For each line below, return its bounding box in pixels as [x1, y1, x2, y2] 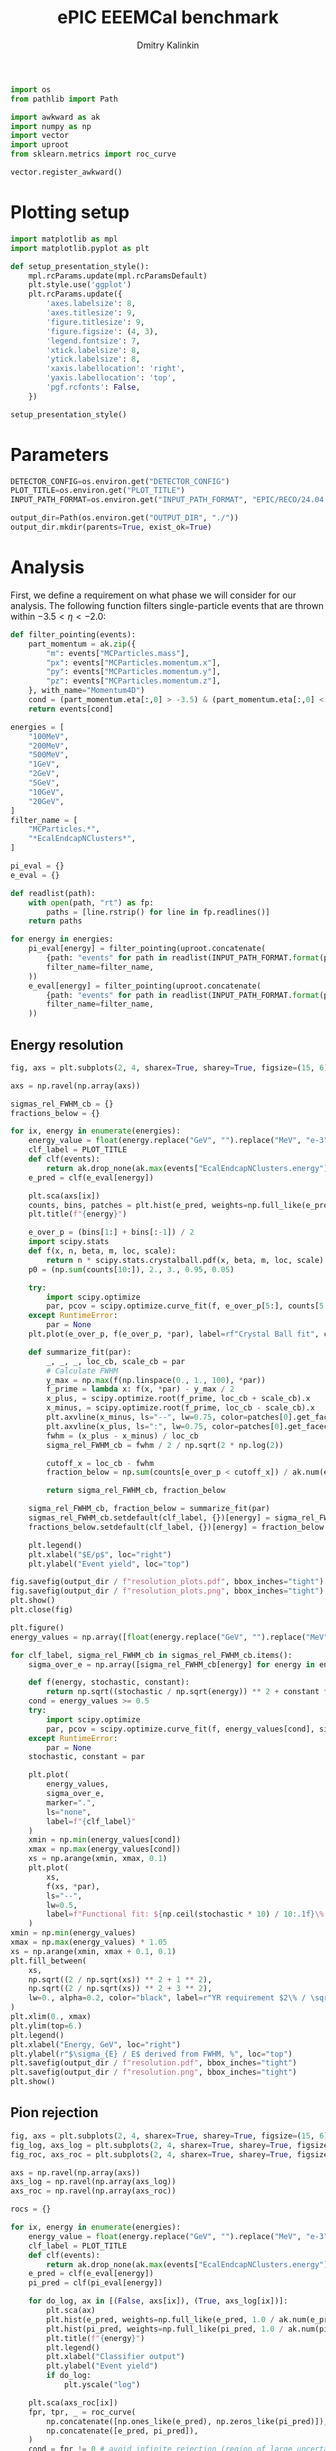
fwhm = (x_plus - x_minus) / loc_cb [46, 1431, 199, 1441]
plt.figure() [10, 1622, 65, 1633]
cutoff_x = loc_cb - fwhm [46, 1458, 155, 1468]
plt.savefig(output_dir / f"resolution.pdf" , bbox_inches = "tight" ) [10, 2058, 298, 2068]
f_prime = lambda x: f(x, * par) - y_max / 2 [46, 1384, 235, 1395]
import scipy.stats [28, 1237, 110, 1247]
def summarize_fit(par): [28, 1347, 132, 1357]
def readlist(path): [10, 888, 97, 898]
